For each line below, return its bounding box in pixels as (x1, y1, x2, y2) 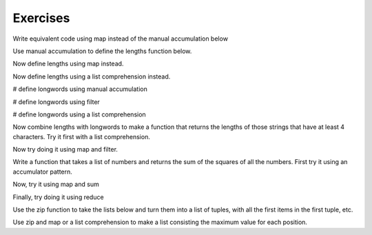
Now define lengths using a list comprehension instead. (12, 72, 171, 81)
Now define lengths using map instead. (12, 59, 124, 68)
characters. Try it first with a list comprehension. (12, 132, 151, 141)
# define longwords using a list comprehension (12, 110, 146, 119)
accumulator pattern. (12, 167, 72, 176)
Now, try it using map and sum (12, 180, 99, 189)
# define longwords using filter (12, 97, 100, 106)
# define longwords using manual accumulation (12, 85, 147, 93)
